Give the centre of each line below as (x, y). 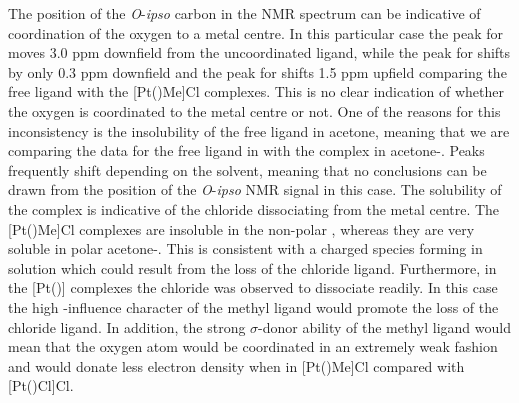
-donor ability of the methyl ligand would (384, 326)
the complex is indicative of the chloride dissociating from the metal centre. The (254, 208)
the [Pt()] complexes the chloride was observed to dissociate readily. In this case (253, 287)
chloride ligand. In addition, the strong (127, 326)
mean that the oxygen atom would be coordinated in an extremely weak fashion (253, 346)
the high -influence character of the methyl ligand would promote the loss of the (253, 306)
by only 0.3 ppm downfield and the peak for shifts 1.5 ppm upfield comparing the (257, 71)
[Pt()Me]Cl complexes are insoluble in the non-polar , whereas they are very (241, 228)
